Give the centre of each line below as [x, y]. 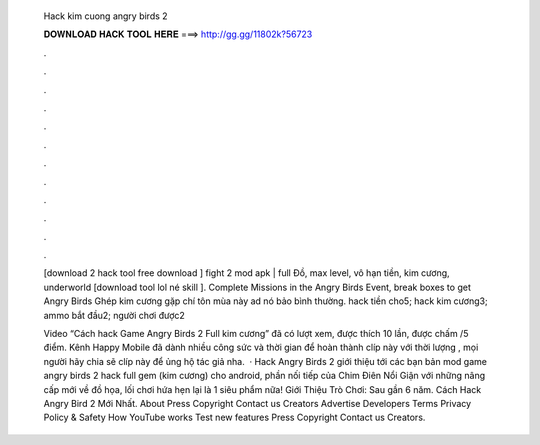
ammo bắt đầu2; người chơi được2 [114, 315]
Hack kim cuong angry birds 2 [106, 16]
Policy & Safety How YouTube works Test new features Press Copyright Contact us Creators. [234, 417]
